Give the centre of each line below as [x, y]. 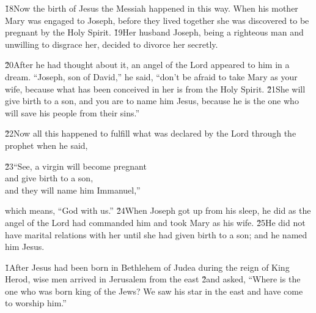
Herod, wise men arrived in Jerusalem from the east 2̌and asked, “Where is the [153, 279]
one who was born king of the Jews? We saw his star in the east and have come [154, 291]
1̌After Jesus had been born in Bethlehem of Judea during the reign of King [147, 267]
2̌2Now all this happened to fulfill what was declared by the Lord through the [151, 133]
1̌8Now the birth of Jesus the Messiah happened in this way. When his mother [152, 8]
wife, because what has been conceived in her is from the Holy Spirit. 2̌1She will [155, 89]
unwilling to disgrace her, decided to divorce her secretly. [112, 44]
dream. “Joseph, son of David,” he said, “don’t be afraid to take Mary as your [151, 76]
